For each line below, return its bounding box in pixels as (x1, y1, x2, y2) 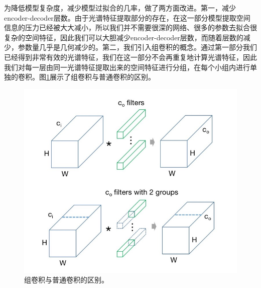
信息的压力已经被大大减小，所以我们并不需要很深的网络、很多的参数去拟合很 (4, 22, 257, 33)
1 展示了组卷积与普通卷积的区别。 (46, 71, 155, 82)
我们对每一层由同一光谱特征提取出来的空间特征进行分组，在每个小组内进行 (4, 61, 250, 72)
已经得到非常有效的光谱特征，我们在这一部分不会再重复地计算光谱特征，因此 (4, 51, 257, 62)
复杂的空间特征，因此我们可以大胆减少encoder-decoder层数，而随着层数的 (4, 32, 243, 42)
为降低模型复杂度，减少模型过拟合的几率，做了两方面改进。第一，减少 (4, 3, 236, 13)
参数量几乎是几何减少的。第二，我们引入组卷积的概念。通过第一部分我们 (18, 42, 257, 52)
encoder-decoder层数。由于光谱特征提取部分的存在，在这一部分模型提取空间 (4, 12, 250, 23)
